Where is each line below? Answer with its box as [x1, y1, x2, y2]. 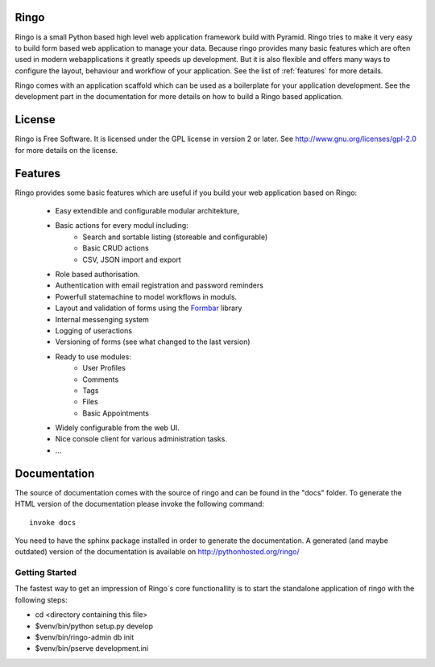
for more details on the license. [14, 145, 118, 155]
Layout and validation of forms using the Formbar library [55, 303, 242, 313]
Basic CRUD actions [82, 243, 149, 253]
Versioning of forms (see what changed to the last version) [55, 337, 251, 346]
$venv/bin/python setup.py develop [35, 621, 153, 631]
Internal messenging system [55, 314, 149, 324]
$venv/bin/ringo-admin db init [35, 632, 135, 642]
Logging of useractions [55, 325, 133, 335]
